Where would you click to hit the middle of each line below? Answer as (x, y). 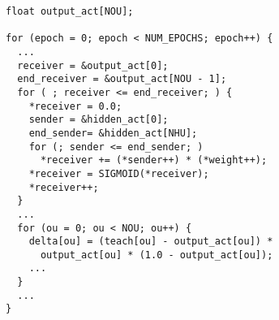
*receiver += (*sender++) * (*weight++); (154, 160)
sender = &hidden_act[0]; (99, 120)
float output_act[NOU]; (70, 11)
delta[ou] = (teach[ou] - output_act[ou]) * (151, 242)
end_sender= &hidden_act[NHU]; (113, 133)
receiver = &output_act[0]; (93, 65)
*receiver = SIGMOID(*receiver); (119, 173)
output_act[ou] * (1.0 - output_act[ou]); (157, 255)
